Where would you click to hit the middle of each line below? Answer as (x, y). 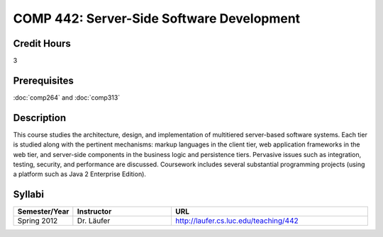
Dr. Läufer (94, 221)
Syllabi (28, 195)
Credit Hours (42, 44)
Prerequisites (43, 80)
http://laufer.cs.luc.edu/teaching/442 (237, 221)
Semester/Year (43, 212)
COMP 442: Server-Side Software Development (157, 18)
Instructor (94, 212)
